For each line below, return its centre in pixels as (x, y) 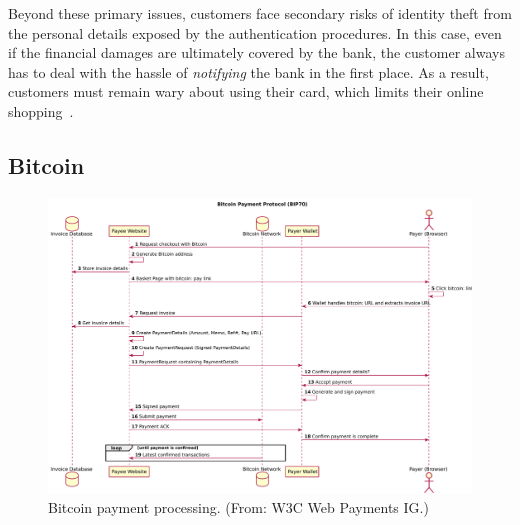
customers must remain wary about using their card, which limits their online (246, 91)
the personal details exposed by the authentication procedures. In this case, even (255, 32)
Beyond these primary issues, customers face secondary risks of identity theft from (260, 13)
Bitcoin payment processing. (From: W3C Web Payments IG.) (238, 506)
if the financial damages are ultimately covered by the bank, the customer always (256, 52)
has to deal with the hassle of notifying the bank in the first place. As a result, (248, 71)
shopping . (41, 110)
